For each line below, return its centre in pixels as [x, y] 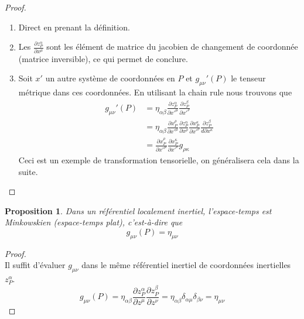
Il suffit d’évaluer [35, 265]
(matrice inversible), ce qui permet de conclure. [103, 58]
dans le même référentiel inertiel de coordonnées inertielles [186, 265]
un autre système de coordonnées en [110, 78]
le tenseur [248, 78]
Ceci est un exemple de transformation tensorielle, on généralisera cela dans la [159, 159]
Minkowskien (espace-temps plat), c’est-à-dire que [94, 222]
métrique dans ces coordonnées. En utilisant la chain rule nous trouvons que [155, 92]
